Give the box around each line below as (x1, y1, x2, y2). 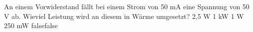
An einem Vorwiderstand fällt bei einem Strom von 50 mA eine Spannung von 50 (4, 1, 250, 11)
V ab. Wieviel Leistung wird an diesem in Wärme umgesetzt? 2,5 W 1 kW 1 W (4, 11, 244, 21)
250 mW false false (4, 20, 58, 31)
